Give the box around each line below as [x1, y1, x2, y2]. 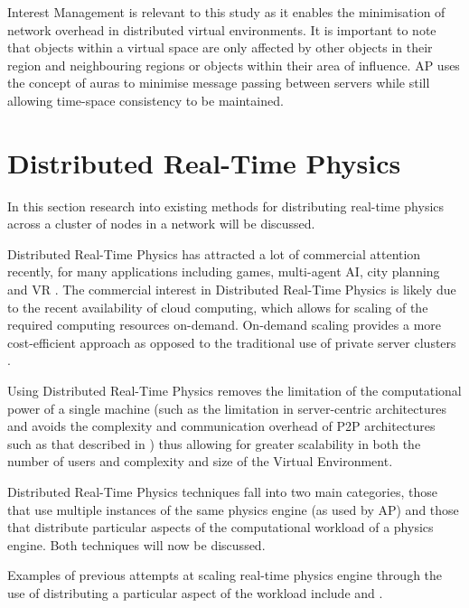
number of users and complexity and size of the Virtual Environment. [7, 452, 393, 471]
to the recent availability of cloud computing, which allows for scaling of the [7, 297, 428, 316]
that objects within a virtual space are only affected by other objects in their [7, 38, 433, 57]
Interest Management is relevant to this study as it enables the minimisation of [7, 3, 446, 21]
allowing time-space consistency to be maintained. [7, 90, 284, 109]
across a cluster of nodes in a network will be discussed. [7, 214, 315, 233]
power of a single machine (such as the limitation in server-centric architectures [7, 398, 446, 417]
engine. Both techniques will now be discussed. [7, 535, 266, 554]
